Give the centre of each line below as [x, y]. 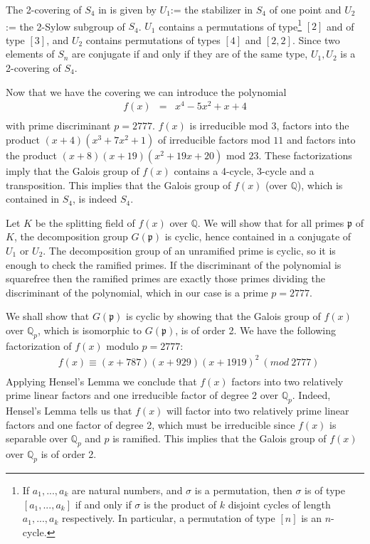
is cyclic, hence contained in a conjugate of [258, 236]
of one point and [305, 9]
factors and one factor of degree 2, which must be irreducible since [150, 424]
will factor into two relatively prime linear [258, 411]
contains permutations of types [153, 39]
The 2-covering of [44, 9]
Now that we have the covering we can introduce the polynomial [146, 91]
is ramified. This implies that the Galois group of [220, 438]
